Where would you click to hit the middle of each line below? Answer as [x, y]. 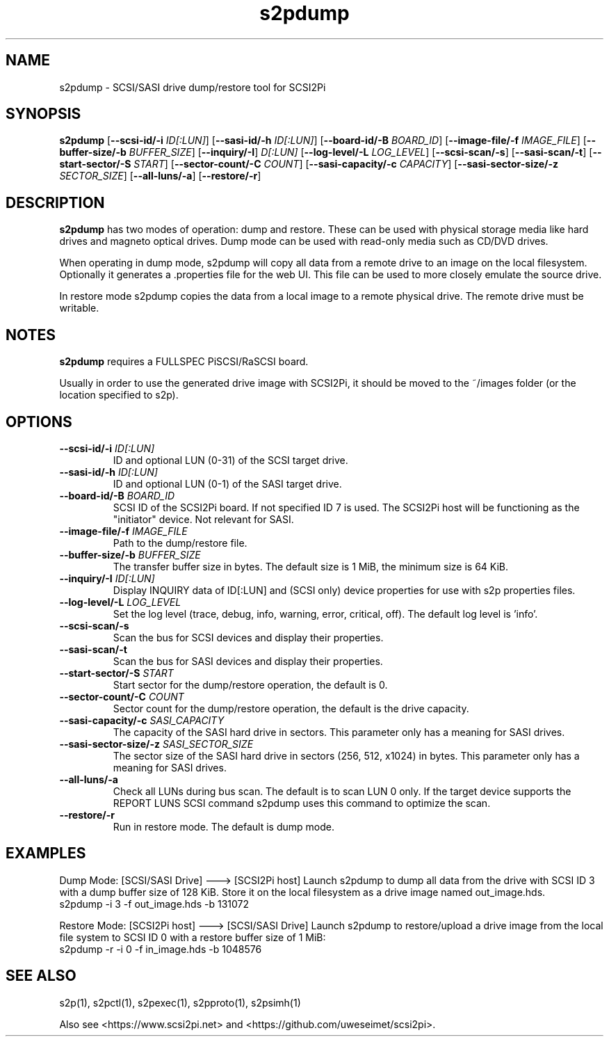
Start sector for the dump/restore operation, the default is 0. [250, 684]
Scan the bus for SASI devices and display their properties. [248, 661]
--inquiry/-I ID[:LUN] [107, 578]
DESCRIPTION [55, 202]
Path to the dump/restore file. [180, 543]
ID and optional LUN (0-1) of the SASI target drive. [227, 483]
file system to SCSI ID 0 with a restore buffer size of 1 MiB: [193, 937]
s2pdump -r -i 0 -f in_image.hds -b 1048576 [161, 949]
